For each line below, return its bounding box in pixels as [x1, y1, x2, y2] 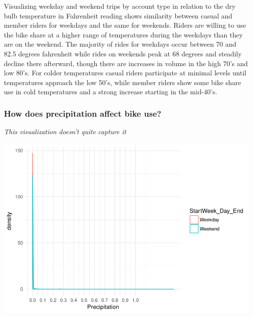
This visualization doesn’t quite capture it [4, 126, 126, 137]
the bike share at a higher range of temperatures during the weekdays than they [4, 29, 243, 39]
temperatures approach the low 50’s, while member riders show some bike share [4, 77, 241, 87]
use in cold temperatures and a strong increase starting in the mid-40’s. [4, 87, 217, 97]
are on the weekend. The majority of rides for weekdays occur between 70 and [4, 39, 236, 49]
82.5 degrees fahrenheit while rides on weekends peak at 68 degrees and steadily [4, 48, 242, 58]
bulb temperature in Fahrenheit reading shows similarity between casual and [4, 10, 233, 20]
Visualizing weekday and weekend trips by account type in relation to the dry [4, 1, 235, 11]
